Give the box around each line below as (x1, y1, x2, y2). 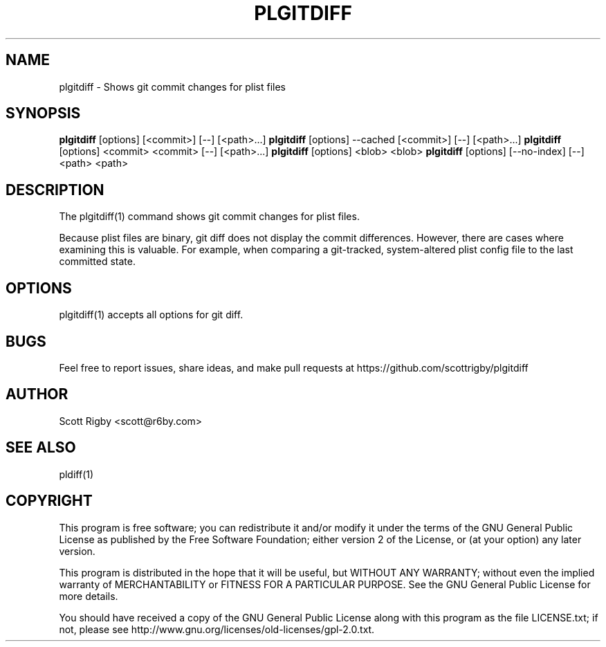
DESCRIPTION (6, 181, 104, 199)
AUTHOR (6, 385, 68, 403)
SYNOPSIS (6, 104, 81, 122)
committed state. (59, 255, 136, 268)
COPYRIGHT (6, 492, 93, 510)
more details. (59, 590, 118, 602)
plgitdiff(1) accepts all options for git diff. (59, 309, 244, 321)
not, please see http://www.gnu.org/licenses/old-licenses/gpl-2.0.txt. (59, 623, 375, 635)
